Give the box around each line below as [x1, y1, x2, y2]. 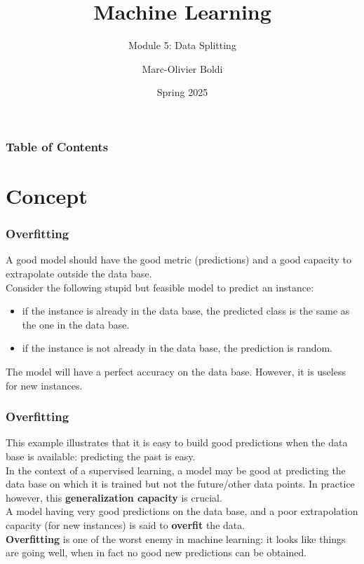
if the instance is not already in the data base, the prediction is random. [22, 341, 333, 355]
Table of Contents [6, 137, 109, 155]
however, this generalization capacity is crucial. [6, 490, 222, 504]
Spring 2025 [156, 85, 208, 99]
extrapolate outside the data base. [6, 266, 152, 281]
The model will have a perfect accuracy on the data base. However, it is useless [6, 364, 346, 378]
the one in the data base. [22, 317, 130, 331]
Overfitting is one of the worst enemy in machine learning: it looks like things [6, 531, 346, 546]
